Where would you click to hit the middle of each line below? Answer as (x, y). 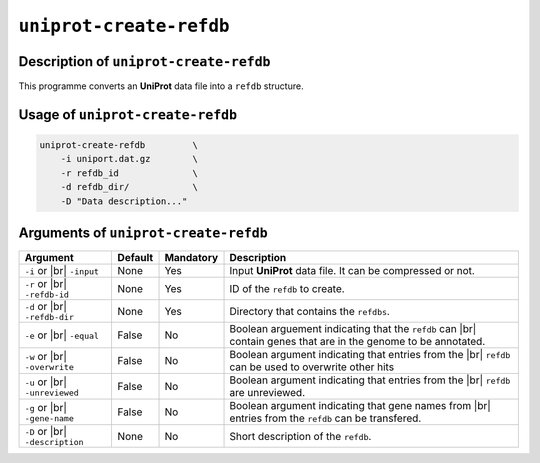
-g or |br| (45, 407)
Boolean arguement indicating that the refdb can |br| (353, 329)
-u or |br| (45, 382)
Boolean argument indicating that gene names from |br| (360, 406)
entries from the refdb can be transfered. (325, 418)
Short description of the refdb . (300, 436)
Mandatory (191, 258)
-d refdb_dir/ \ (129, 187)
